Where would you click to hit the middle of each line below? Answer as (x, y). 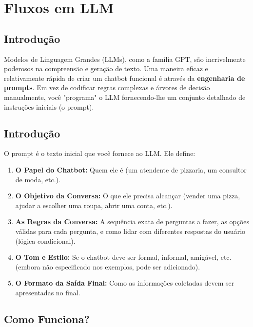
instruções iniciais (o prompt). (49, 106)
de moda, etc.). (38, 179)
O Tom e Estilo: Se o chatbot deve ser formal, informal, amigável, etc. (123, 257)
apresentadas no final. (48, 292)
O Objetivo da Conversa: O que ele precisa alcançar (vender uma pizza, (128, 196)
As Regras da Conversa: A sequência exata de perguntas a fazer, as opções (132, 221)
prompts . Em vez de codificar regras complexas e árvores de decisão (107, 87)
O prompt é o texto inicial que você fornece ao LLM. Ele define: (100, 153)
